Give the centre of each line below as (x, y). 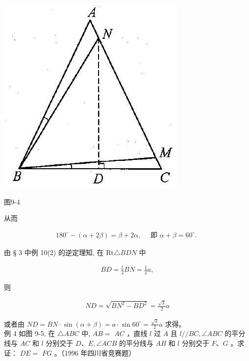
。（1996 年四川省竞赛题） (95, 352)
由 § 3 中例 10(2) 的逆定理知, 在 (54, 252)
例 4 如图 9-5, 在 (30, 333)
